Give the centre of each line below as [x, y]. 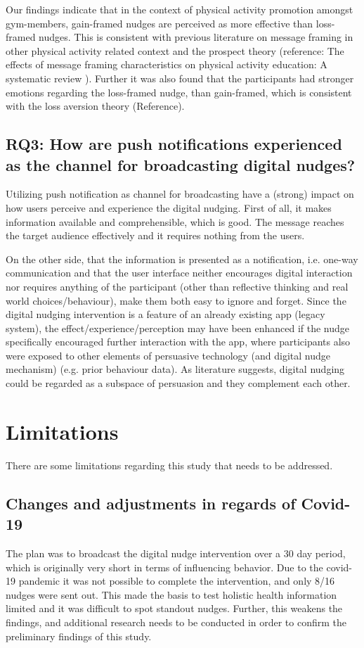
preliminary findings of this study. [79, 636]
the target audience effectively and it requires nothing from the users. [155, 235]
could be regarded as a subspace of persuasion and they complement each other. [178, 383]
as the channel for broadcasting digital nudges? [181, 164]
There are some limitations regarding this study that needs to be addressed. [169, 465]
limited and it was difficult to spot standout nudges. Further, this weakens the [174, 608]
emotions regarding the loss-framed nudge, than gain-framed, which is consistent [179, 92]
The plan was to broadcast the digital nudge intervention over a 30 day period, [176, 553]
